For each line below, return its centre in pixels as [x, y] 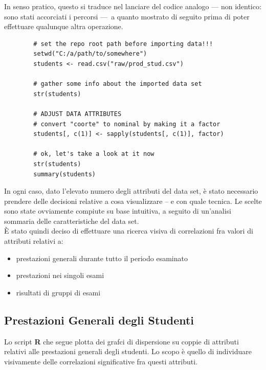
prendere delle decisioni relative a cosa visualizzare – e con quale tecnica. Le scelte [133, 201]
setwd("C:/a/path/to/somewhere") [90, 54]
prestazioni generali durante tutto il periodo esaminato [102, 258]
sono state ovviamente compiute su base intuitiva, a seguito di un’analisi [118, 211]
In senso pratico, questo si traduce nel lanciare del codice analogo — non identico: [133, 6]
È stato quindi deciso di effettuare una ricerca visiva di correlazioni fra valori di [129, 231]
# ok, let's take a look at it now [94, 154]
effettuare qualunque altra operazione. [64, 26]
